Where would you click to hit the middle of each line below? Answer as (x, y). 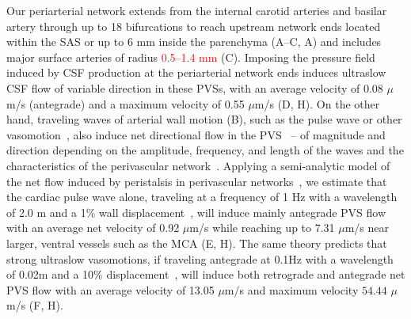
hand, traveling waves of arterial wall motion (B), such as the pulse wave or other (204, 119)
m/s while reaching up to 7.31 (262, 228)
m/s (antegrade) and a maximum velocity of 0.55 (126, 103)
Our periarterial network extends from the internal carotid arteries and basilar (197, 10)
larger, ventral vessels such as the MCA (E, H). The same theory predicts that (197, 243)
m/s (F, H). (35, 305)
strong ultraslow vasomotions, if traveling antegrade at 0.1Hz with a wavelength (200, 258)
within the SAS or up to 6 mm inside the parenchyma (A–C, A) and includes (194, 42)
